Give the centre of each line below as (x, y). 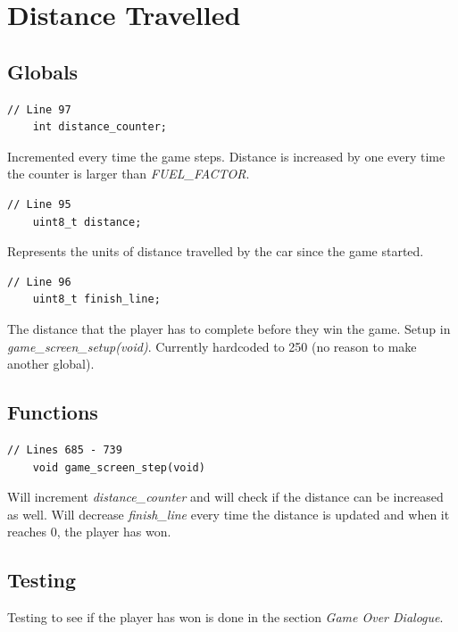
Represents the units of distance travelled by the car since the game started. (216, 251)
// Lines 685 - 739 (65, 449)
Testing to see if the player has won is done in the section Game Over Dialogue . (225, 617)
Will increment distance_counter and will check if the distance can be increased (225, 497)
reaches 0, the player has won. (89, 532)
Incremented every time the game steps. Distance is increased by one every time (226, 156)
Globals (43, 71)
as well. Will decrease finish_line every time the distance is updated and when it (229, 514)
